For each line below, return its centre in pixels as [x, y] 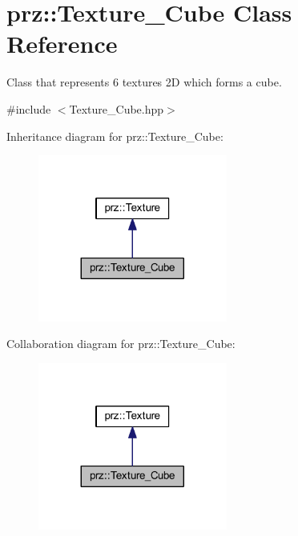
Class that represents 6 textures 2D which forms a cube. [144, 82]
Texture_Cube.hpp [117, 108]
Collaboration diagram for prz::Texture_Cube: [121, 344]
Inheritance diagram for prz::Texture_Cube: [115, 136]
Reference [62, 44]
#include [29, 108]
